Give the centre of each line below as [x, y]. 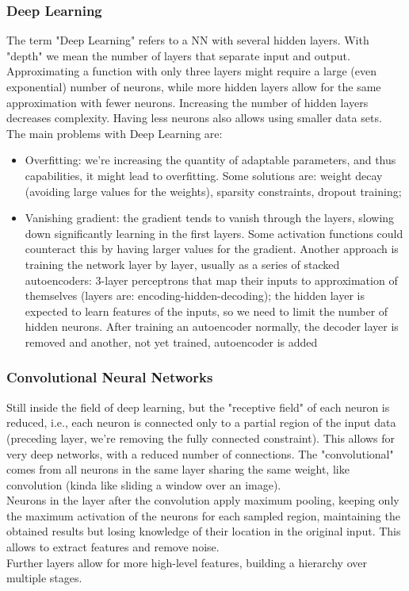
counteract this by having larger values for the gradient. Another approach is [212, 249]
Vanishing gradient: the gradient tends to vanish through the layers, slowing [210, 218]
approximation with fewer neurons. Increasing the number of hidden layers [187, 102]
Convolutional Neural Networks [110, 377]
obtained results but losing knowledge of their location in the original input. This [204, 531]
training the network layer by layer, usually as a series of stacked [182, 264]
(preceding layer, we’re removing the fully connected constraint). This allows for [201, 437]
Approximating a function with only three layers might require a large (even [191, 71]
